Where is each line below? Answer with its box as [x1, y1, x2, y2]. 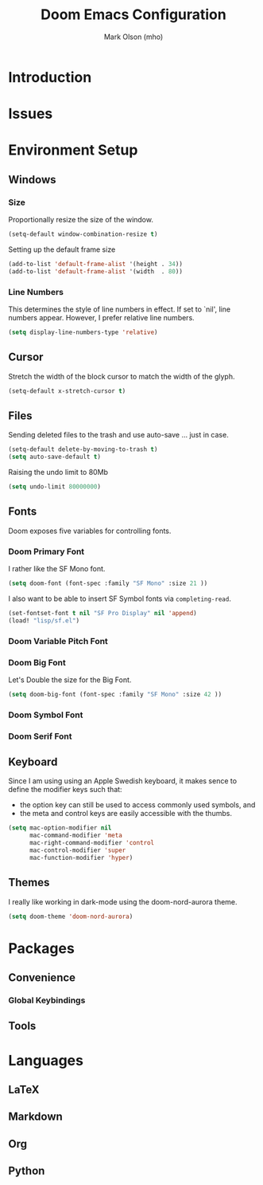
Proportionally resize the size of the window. [8, 215, 153, 224]
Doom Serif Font [8, 731, 73, 742]
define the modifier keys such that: [8, 785, 122, 795]
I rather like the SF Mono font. [8, 564, 106, 574]
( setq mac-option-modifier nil [8, 824, 112, 832]
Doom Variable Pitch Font [8, 635, 109, 646]
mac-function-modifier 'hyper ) [29, 853, 133, 861]
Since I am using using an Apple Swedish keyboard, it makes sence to [8, 776, 237, 786]
